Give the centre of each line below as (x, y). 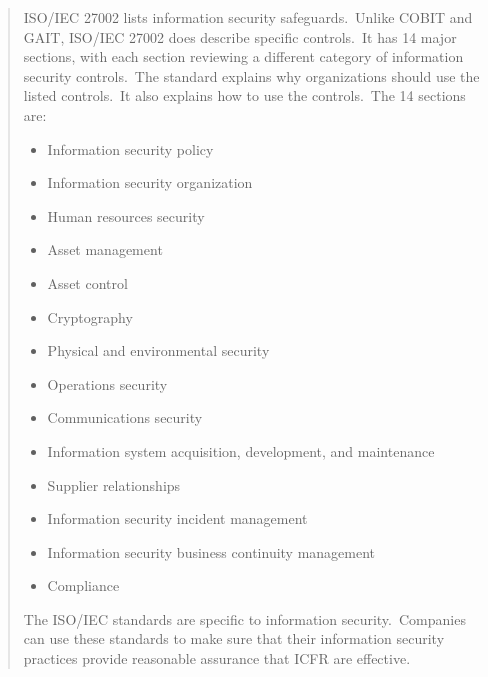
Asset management (105, 249)
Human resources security (126, 215)
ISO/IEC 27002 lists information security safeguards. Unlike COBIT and (248, 17)
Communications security (125, 417)
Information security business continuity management (211, 551)
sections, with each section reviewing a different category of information (243, 56)
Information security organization (150, 182)
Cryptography (90, 316)
